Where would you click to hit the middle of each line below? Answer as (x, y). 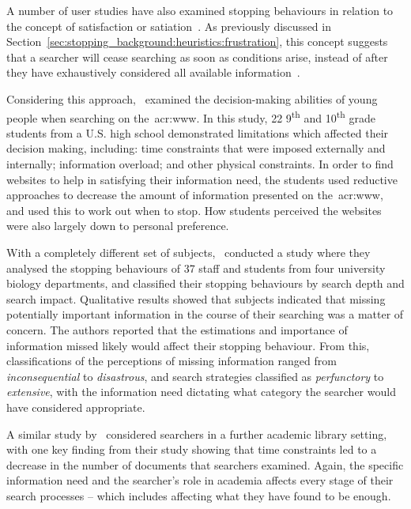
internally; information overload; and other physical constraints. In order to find (200, 164)
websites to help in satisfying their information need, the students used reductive (202, 179)
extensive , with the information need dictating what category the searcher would (201, 392)
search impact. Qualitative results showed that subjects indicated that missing (196, 298)
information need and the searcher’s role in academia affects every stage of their (200, 480)
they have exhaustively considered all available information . (153, 72)
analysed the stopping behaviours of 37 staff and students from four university (196, 268)
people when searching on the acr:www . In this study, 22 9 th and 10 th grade (191, 116)
